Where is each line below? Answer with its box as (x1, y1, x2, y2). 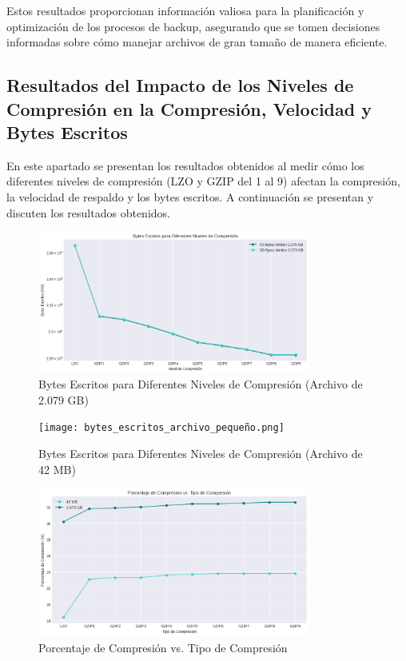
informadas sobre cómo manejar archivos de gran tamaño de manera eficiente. (6, 34, 388, 50)
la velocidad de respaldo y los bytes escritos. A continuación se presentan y (6, 188, 374, 205)
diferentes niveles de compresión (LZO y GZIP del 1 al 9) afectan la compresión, (6, 173, 400, 189)
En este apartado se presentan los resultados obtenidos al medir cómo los (6, 157, 364, 173)
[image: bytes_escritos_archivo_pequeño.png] (38, 422, 285, 434)
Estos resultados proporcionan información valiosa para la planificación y (6, 2, 364, 18)
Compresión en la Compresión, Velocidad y (6, 96, 372, 121)
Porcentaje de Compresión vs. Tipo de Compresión (38, 639, 288, 655)
